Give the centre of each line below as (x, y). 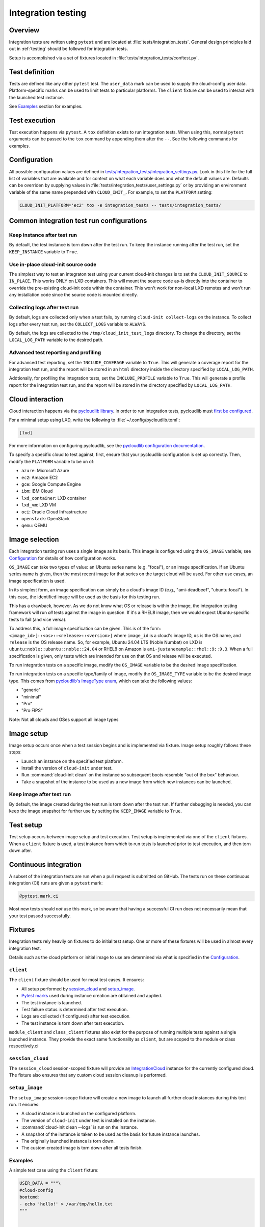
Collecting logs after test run (44, 307)
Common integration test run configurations (78, 221)
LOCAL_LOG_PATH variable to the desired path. (56, 340)
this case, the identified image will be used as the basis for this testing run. (85, 597)
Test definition (32, 72)
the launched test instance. (37, 97)
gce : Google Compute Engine (51, 484)
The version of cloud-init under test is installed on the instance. (89, 1120)
